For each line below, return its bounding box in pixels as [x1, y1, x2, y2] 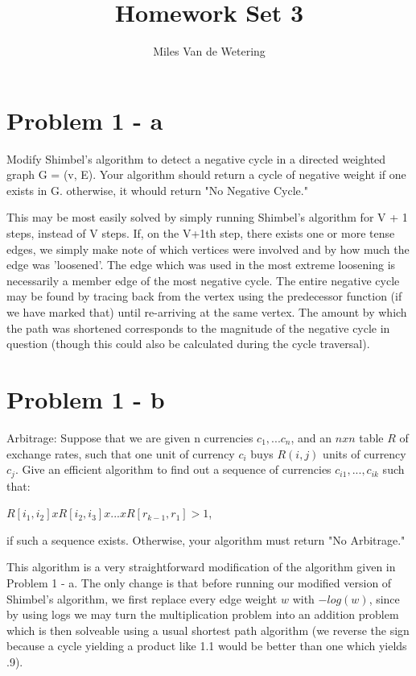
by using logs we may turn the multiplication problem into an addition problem [6, 606, 399, 623]
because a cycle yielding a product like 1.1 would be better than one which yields [6, 637, 407, 654]
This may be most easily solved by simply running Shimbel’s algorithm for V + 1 [6, 209, 408, 226]
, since [369, 590, 400, 607]
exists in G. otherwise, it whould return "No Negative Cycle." [6, 181, 308, 198]
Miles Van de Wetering [153, 43, 266, 60]
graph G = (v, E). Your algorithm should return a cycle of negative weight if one [6, 166, 406, 183]
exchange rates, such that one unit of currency [6, 445, 235, 462]
